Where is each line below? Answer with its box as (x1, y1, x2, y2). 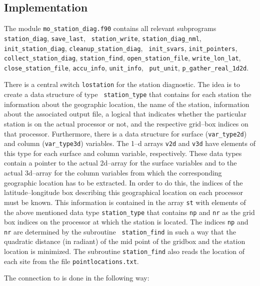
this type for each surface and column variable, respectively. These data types (4, 147, 242, 158)
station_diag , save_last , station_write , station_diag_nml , (4, 32, 201, 43)
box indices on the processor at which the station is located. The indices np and (4, 216, 248, 227)
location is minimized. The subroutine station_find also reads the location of (4, 246, 245, 256)
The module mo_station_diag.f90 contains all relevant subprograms (4, 23, 216, 33)
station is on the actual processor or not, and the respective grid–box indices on (4, 118, 248, 128)
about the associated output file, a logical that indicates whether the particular (4, 108, 246, 119)
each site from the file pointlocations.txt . (4, 255, 139, 266)
